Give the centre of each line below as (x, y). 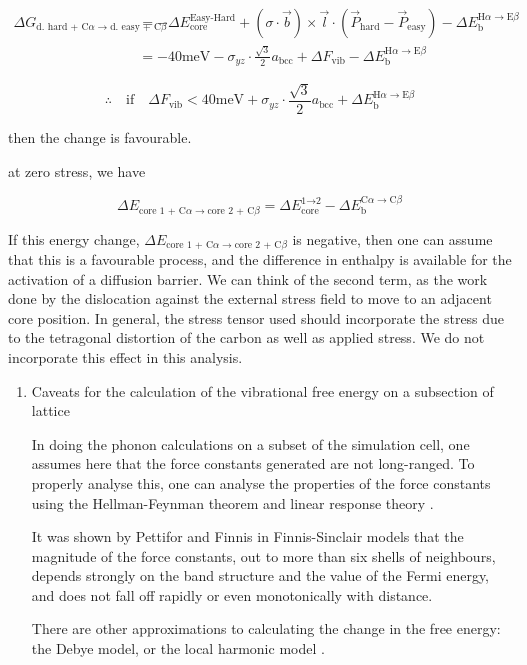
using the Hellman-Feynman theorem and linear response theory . (232, 502)
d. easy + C (136, 27)
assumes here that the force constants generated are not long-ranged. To (253, 463)
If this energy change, (74, 238)
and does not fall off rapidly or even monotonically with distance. (232, 594)
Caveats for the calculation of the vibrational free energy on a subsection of (262, 390)
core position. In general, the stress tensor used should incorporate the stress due (256, 317)
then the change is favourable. (100, 137)
